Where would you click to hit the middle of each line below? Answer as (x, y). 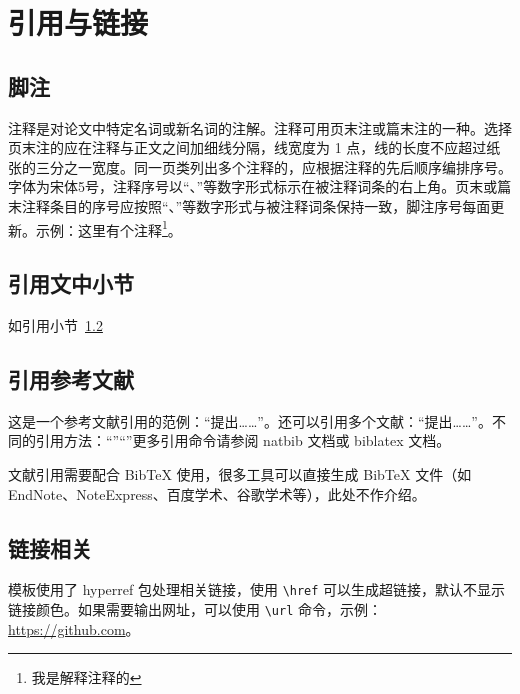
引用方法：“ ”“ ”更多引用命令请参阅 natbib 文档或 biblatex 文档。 (243, 440)
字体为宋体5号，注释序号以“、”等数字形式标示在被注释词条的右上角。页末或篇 (260, 186)
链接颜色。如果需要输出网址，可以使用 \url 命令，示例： (195, 609)
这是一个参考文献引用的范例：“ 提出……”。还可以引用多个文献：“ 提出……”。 (250, 420)
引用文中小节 (71, 283)
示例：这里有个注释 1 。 (108, 228)
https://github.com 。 (74, 628)
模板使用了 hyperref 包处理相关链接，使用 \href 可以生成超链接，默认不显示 (257, 589)
